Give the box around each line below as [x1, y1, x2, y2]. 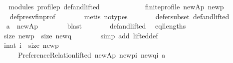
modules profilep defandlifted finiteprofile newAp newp [8, 1, 224, 11]
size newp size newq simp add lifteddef [3, 30, 158, 40]
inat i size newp [3, 40, 59, 50]
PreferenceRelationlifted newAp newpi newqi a [17, 49, 166, 60]
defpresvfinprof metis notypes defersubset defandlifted [9, 11, 230, 21]
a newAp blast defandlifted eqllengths [6, 21, 186, 31]
